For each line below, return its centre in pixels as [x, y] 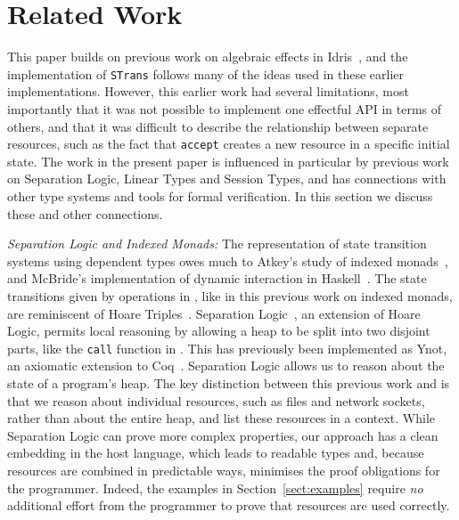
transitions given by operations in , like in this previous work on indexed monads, [230, 295]
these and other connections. [85, 213]
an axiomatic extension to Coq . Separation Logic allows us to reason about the [226, 366]
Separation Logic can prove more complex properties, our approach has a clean [223, 435]
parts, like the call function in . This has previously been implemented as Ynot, [227, 348]
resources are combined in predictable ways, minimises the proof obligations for [224, 470]
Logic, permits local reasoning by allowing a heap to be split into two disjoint [219, 331]
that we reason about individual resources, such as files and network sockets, [216, 400]
